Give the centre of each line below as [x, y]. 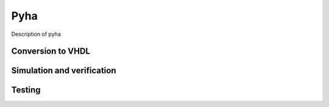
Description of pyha [36, 34]
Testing [26, 90]
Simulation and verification [64, 71]
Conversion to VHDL [51, 51]
